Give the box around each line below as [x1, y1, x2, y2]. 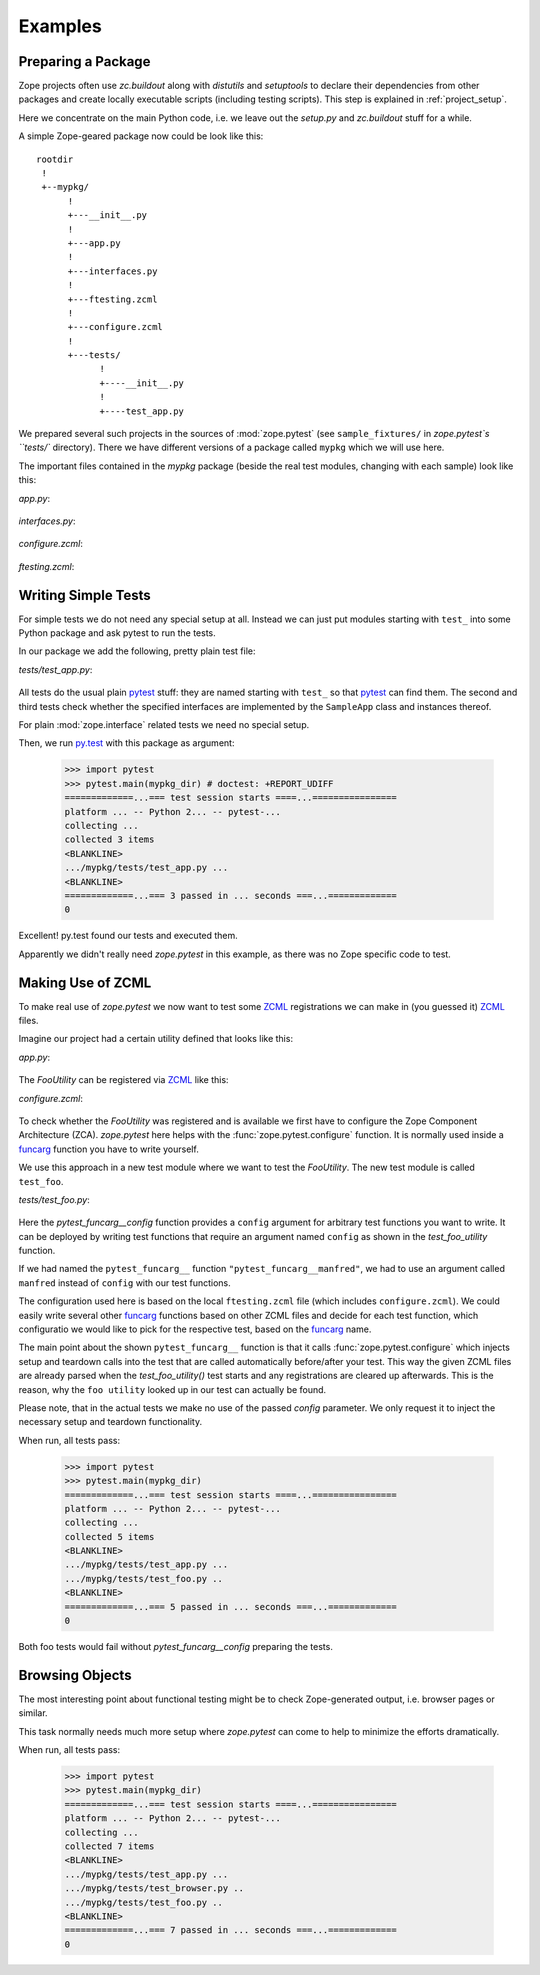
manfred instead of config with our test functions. [18, 1276, 231, 1289]
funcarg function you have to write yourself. [18, 1143, 199, 1155]
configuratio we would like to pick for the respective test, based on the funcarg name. [18, 1323, 372, 1335]
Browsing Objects [18, 1666, 132, 1684]
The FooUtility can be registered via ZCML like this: [18, 1074, 229, 1086]
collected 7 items [64, 1841, 155, 1852]
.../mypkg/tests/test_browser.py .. [64, 1883, 245, 1894]
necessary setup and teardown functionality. [18, 1416, 203, 1428]
